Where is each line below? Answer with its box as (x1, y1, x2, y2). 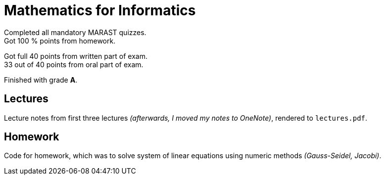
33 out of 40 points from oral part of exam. (4, 60, 144, 69)
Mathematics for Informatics (4, 2, 196, 19)
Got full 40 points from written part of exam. (4, 51, 147, 60)
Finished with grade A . (4, 75, 78, 84)
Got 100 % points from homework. (4, 36, 116, 45)
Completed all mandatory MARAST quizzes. (4, 28, 146, 37)
